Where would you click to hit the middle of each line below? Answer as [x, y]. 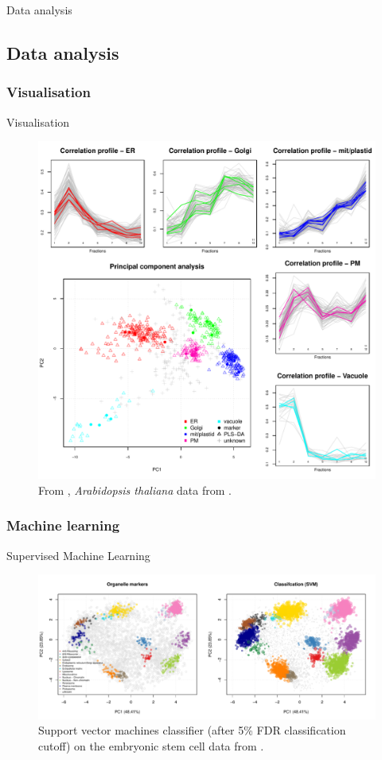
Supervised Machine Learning [78, 555]
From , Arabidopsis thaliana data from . [135, 490]
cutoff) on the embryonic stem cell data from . [151, 745]
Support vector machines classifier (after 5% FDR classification [192, 730]
